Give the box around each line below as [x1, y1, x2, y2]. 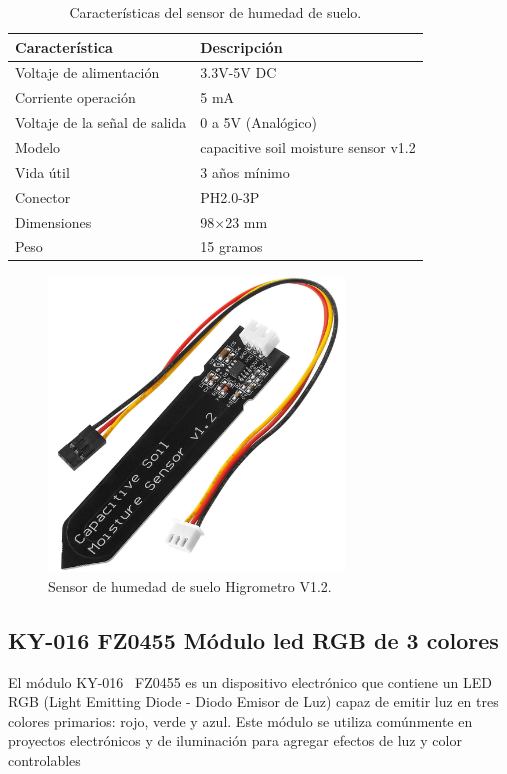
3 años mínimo [200, 161, 290, 182]
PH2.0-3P [200, 186, 260, 207]
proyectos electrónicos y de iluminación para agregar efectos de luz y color [8, 730, 462, 751]
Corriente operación [15, 87, 136, 108]
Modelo [15, 136, 61, 157]
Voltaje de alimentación [15, 62, 160, 83]
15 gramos [200, 236, 263, 257]
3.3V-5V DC [200, 62, 277, 83]
